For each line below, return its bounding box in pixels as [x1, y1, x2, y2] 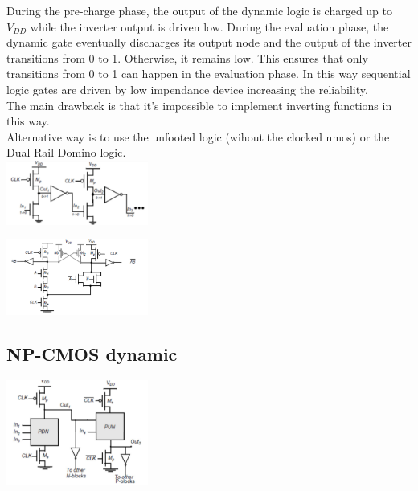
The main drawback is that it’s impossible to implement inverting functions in [6, 96, 392, 113]
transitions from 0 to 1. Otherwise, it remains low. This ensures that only [6, 49, 368, 66]
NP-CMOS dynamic [6, 341, 178, 366]
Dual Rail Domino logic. [6, 144, 126, 161]
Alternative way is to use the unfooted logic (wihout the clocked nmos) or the [6, 128, 390, 145]
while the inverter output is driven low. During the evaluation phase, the [30, 18, 389, 35]
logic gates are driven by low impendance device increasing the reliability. [6, 80, 368, 97]
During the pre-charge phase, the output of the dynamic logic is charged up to [6, 2, 393, 18]
